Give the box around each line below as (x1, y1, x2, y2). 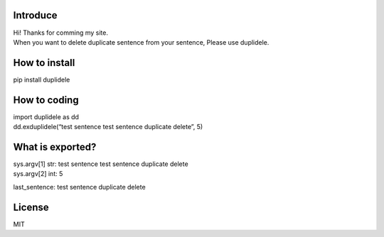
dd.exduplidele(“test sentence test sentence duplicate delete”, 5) (13, 123, 203, 131)
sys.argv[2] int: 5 (13, 170, 63, 178)
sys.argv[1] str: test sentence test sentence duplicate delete (13, 160, 188, 168)
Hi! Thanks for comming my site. (13, 28, 108, 37)
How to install (13, 57, 75, 69)
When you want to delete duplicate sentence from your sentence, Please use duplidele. (13, 38, 270, 46)
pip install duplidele (13, 75, 70, 84)
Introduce (13, 9, 58, 21)
